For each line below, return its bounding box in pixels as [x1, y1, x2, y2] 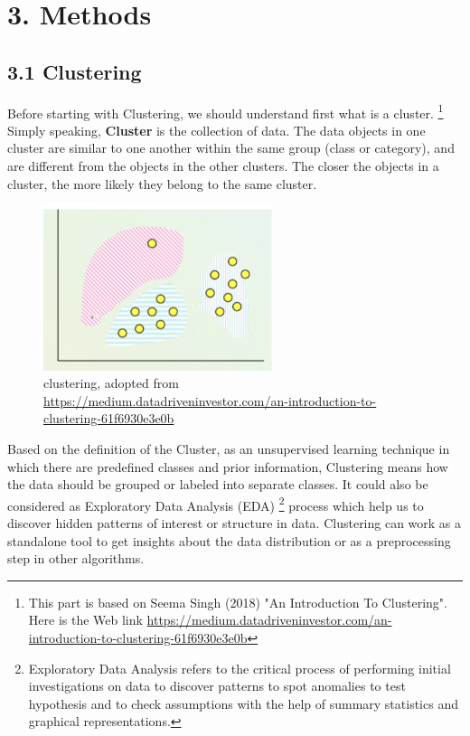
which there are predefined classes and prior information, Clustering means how [7, 457, 448, 476]
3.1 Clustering [7, 57, 142, 85]
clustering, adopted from [43, 373, 179, 392]
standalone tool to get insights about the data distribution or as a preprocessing [7, 531, 451, 550]
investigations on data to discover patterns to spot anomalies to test [28, 676, 406, 695]
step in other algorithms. [7, 549, 145, 568]
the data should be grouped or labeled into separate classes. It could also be [7, 475, 428, 494]
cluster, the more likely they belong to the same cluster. [7, 174, 317, 193]
